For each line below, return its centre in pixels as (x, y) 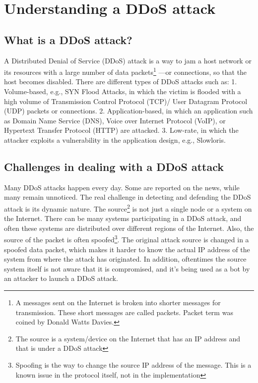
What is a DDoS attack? (68, 39)
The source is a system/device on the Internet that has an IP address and (128, 338)
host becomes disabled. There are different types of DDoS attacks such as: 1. (121, 82)
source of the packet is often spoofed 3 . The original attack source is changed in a (127, 239)
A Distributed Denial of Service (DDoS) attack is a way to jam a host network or (128, 60)
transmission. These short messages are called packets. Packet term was (124, 312)
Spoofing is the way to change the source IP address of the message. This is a (133, 365)
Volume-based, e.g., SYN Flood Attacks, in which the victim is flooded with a (123, 91)
